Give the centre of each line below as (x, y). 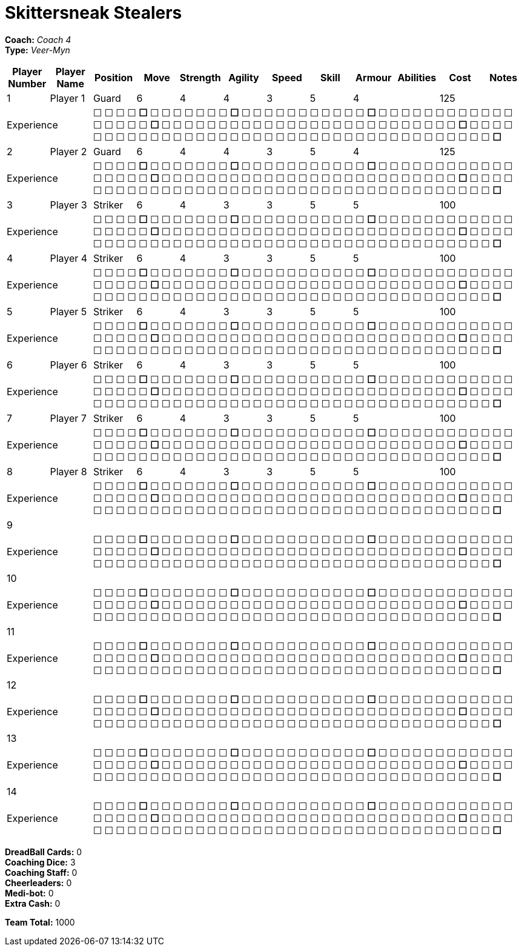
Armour (374, 77)
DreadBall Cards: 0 (44, 852)
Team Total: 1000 (40, 922)
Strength (200, 77)
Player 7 (68, 418)
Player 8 (68, 471)
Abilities (417, 77)
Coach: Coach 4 (38, 39)
